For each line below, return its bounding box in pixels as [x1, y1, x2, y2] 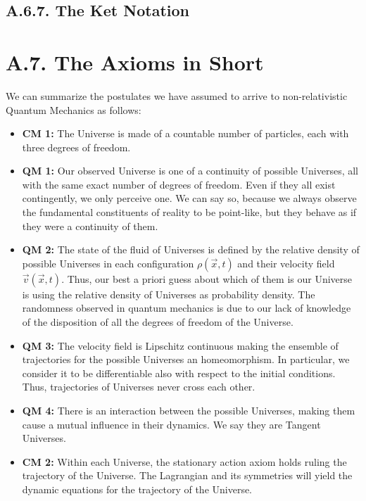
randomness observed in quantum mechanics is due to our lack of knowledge [22, 300, 351, 315]
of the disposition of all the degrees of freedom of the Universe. [22, 315, 294, 329]
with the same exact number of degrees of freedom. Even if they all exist [22, 177, 336, 191]
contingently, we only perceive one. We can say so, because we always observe [22, 191, 357, 205]
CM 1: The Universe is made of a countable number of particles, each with [22, 126, 349, 141]
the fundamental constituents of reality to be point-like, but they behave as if [22, 205, 357, 220]
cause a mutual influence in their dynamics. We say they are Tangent [22, 417, 321, 431]
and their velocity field [237, 255, 335, 270]
